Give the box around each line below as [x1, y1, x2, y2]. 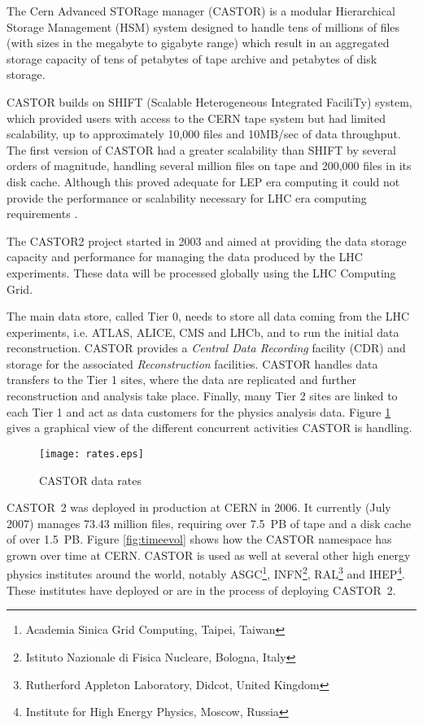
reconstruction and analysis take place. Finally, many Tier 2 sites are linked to [7, 387, 398, 404]
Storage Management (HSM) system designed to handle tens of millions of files [7, 18, 400, 35]
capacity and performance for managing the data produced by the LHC [7, 248, 363, 265]
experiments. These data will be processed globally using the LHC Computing [7, 264, 396, 281]
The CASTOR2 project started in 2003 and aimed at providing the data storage [7, 232, 407, 249]
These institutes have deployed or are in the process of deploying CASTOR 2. [7, 581, 396, 598]
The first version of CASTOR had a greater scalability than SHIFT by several [7, 141, 396, 158]
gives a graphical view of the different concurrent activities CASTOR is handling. [7, 419, 412, 436]
